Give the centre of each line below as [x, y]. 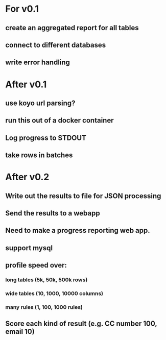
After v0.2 [27, 177]
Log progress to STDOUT [46, 138]
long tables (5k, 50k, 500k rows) [46, 280]
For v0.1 [22, 9]
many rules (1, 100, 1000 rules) [44, 307]
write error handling [38, 63]
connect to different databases [56, 45]
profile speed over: [36, 265]
